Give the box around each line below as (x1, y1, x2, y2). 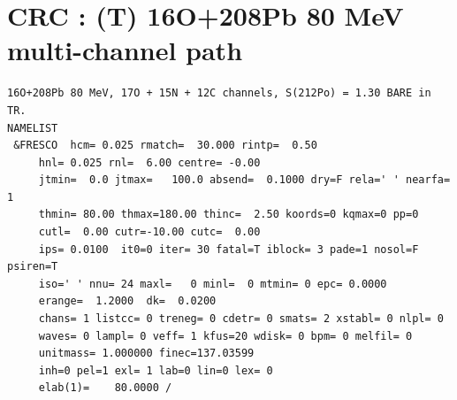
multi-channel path (7, 32, 243, 68)
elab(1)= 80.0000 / (38, 381, 172, 395)
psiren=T (7, 260, 58, 273)
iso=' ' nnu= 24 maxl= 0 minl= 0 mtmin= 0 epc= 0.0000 (38, 277, 387, 290)
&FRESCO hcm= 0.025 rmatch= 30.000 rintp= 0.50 (13, 139, 317, 152)
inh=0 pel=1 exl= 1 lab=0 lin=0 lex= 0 (38, 364, 273, 377)
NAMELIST (7, 121, 58, 135)
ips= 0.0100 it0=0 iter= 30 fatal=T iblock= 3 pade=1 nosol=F (38, 242, 419, 256)
